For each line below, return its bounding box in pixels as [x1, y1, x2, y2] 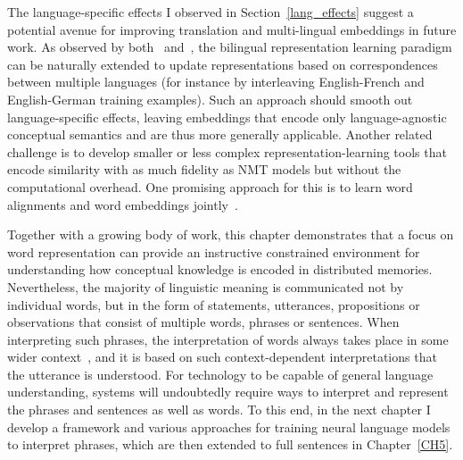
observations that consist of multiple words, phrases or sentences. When [7, 313, 400, 331]
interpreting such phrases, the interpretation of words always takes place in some [7, 330, 449, 348]
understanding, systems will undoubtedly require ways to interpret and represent [7, 382, 449, 401]
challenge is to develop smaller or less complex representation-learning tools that [7, 142, 447, 161]
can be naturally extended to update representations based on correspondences [7, 54, 438, 73]
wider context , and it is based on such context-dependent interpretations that [7, 347, 437, 366]
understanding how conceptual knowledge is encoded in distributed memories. [7, 260, 433, 279]
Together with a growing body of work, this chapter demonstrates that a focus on [7, 225, 454, 244]
